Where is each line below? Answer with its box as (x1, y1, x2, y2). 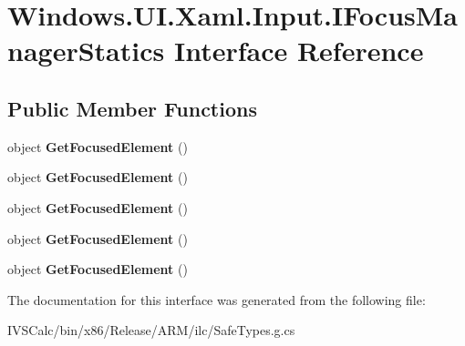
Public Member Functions (7, 94, 257, 122)
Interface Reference (173, 32, 424, 69)
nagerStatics (7, 32, 165, 69)
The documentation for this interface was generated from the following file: (7, 290, 426, 309)
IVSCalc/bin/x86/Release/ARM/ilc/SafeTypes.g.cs (7, 321, 295, 340)
